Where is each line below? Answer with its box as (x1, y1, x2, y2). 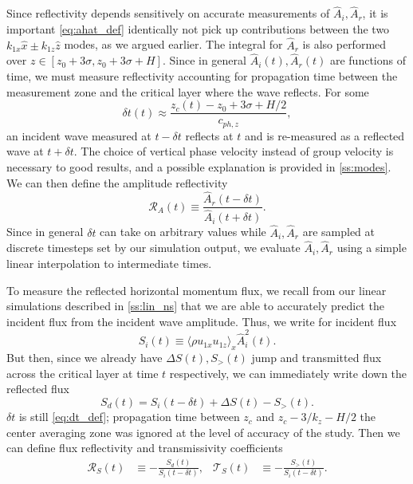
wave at (6, 143, 44, 159)
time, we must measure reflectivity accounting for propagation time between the (6, 68, 398, 85)
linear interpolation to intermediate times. (6, 255, 212, 272)
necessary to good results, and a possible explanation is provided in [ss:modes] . (6, 158, 391, 175)
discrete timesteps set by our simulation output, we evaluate (6, 239, 301, 256)
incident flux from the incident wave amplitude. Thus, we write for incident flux (6, 313, 397, 329)
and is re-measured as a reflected (244, 127, 405, 144)
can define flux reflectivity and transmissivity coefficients (6, 439, 283, 456)
